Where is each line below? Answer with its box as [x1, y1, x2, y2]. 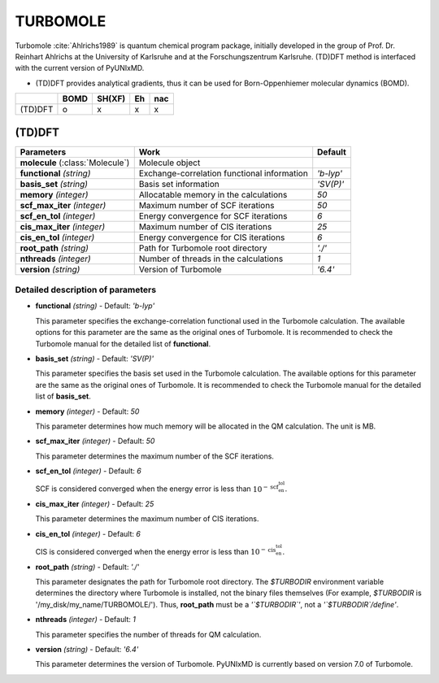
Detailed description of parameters [15, 285, 157, 295]
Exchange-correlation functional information [138, 167, 308, 179]
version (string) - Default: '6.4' [35, 644, 139, 654]
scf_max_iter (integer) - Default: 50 [35, 436, 155, 446]
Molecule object [138, 157, 201, 168]
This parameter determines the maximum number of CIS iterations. [35, 514, 259, 524]
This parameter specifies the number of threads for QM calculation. [35, 629, 262, 639]
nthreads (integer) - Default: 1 [35, 615, 137, 624]
